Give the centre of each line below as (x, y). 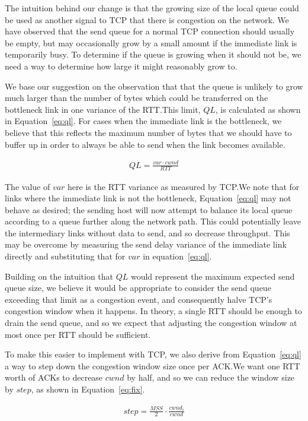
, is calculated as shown (258, 109)
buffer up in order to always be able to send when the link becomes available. (145, 144)
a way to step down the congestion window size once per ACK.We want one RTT (153, 365)
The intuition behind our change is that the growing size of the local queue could (152, 8)
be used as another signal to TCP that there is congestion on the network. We (147, 19)
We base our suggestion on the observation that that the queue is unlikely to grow (154, 86)
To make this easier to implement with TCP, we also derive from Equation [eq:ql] (153, 354)
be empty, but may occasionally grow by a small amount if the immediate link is (151, 42)
